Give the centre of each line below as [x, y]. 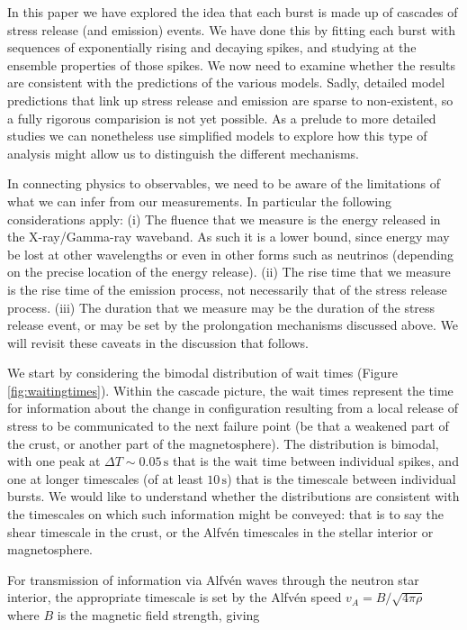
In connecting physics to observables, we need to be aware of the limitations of [224, 183]
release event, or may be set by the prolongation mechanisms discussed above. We [233, 325]
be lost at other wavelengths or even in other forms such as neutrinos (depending [231, 254]
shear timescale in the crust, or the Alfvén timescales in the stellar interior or [220, 531]
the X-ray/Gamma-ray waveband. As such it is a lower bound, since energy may [229, 237]
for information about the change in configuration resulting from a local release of [233, 408]
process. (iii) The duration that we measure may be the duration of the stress [221, 307]
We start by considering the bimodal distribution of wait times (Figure [202, 373]
